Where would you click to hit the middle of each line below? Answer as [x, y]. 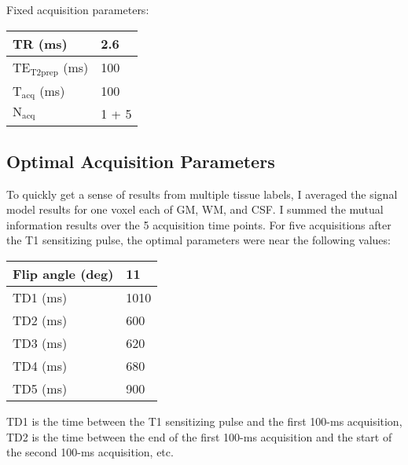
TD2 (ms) [40, 320]
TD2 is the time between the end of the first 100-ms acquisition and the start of [199, 436]
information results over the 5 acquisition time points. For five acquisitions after [199, 224]
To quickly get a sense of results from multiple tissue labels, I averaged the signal [202, 194]
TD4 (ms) [40, 366]
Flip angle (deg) [63, 274]
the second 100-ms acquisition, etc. [90, 452]
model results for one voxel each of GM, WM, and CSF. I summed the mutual [195, 209]
